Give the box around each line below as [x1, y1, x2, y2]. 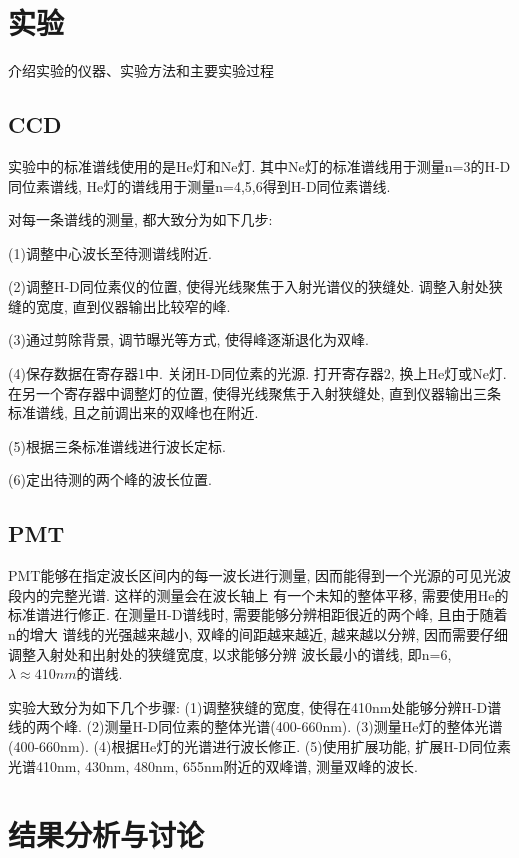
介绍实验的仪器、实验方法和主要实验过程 [8, 60, 274, 81]
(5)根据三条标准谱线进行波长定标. [8, 435, 226, 456]
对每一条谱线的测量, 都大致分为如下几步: [8, 209, 273, 230]
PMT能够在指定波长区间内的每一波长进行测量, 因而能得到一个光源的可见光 [8, 565, 498, 586]
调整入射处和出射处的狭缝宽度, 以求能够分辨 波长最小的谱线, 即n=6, [8, 643, 452, 664]
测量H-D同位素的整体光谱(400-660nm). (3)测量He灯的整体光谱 [104, 716, 503, 737]
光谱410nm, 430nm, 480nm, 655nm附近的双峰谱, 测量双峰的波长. [8, 755, 418, 776]
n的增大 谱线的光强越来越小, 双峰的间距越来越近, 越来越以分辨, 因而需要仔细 [8, 624, 509, 645]
